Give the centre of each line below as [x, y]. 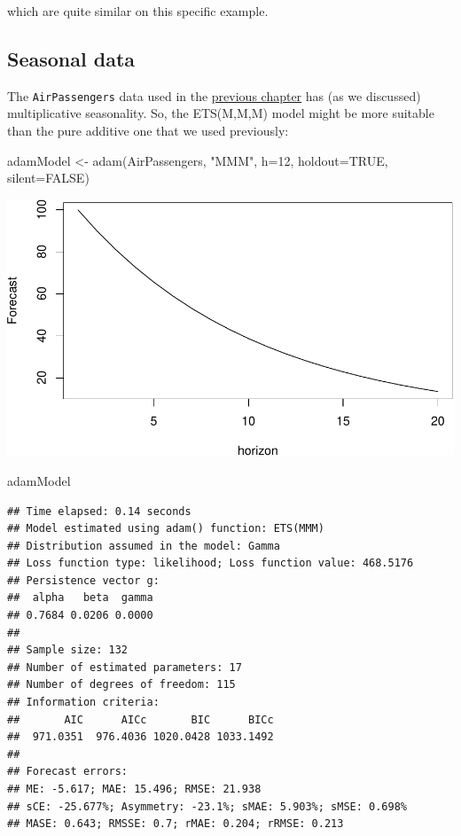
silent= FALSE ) [48, 178]
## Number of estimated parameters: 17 [125, 667]
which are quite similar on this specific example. [138, 11]
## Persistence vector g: [83, 580]
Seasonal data [71, 58]
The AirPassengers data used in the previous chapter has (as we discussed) [214, 95]
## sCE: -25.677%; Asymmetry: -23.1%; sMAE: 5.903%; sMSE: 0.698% [207, 806]
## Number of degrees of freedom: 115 [121, 685]
